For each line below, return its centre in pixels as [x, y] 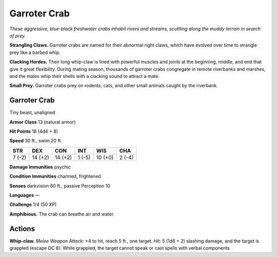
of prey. [18, 35]
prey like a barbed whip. [35, 52]
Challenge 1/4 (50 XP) [33, 205]
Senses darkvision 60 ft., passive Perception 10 [60, 186]
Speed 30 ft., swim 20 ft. [36, 141]
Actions [22, 229]
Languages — [25, 195]
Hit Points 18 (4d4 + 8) [34, 131]
